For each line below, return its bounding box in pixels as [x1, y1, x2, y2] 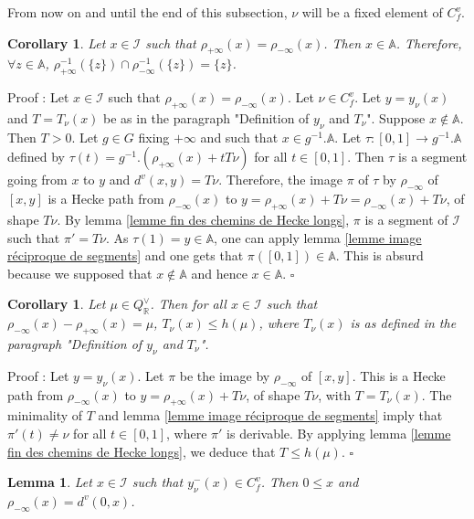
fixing [138, 127, 170, 146]
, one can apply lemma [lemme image [214, 228, 422, 247]
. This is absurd [335, 246, 424, 265]
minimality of [7, 406, 83, 425]
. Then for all [150, 294, 226, 313]
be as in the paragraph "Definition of [103, 108, 310, 127]
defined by [7, 147, 66, 166]
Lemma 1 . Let [7, 472, 92, 492]
